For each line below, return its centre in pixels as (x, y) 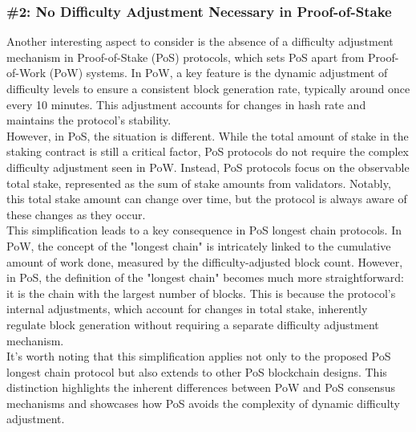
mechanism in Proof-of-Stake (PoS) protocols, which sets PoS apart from (186, 57)
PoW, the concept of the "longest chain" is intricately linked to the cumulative (199, 245)
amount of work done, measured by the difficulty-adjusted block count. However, (205, 261)
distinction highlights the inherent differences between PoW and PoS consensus (201, 387)
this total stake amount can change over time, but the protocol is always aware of (207, 199)
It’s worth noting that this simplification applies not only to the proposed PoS (199, 356)
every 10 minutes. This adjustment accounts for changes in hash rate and (186, 104)
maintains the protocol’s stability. (89, 120)
